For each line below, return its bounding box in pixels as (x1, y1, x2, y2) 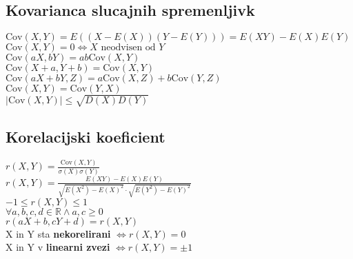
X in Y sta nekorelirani (6, 226, 111, 240)
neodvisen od (101, 43, 156, 53)
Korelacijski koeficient (6, 126, 165, 147)
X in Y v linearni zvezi (6, 240, 110, 254)
